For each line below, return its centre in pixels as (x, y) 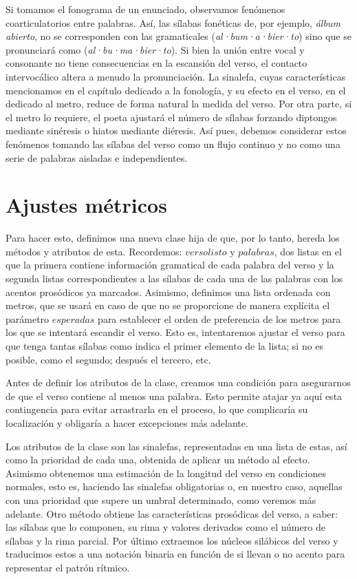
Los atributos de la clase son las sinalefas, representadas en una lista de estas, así (176, 446)
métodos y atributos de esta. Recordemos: (94, 251)
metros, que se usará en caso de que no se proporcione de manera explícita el (168, 305)
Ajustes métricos (86, 205)
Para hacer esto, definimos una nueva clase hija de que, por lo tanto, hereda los (173, 238)
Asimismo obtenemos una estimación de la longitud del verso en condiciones (166, 473)
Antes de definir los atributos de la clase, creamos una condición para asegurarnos (178, 382)
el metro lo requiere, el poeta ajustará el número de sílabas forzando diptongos (171, 117)
